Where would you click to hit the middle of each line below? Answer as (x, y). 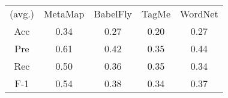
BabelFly (113, 14)
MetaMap (64, 14)
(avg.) (22, 14)
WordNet (199, 14)
